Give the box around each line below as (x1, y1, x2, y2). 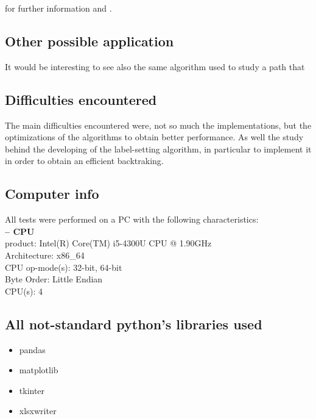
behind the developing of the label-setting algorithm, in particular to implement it (5, 142, 312, 155)
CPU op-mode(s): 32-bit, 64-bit (5, 260, 122, 273)
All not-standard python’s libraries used (5, 314, 262, 333)
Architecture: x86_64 (5, 248, 85, 261)
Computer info (5, 184, 99, 203)
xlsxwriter (19, 404, 57, 417)
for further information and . (5, 2, 112, 14)
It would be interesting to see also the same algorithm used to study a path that (5, 60, 305, 73)
